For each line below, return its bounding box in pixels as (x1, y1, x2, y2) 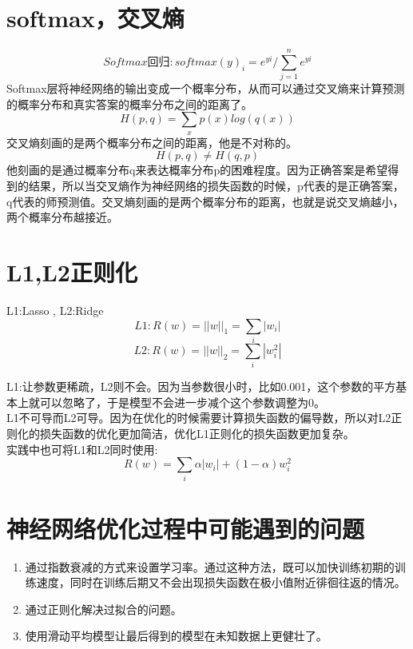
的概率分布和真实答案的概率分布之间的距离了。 (6, 95, 252, 112)
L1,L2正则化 (6, 255, 137, 288)
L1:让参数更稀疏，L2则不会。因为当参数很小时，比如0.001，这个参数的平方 (6, 378, 396, 395)
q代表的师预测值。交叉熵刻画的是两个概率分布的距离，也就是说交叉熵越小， (6, 193, 404, 209)
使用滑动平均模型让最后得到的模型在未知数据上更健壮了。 (25, 627, 328, 644)
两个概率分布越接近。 (6, 209, 118, 225)
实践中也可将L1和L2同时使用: (6, 440, 158, 457)
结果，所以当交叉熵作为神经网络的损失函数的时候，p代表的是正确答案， (28, 177, 404, 194)
